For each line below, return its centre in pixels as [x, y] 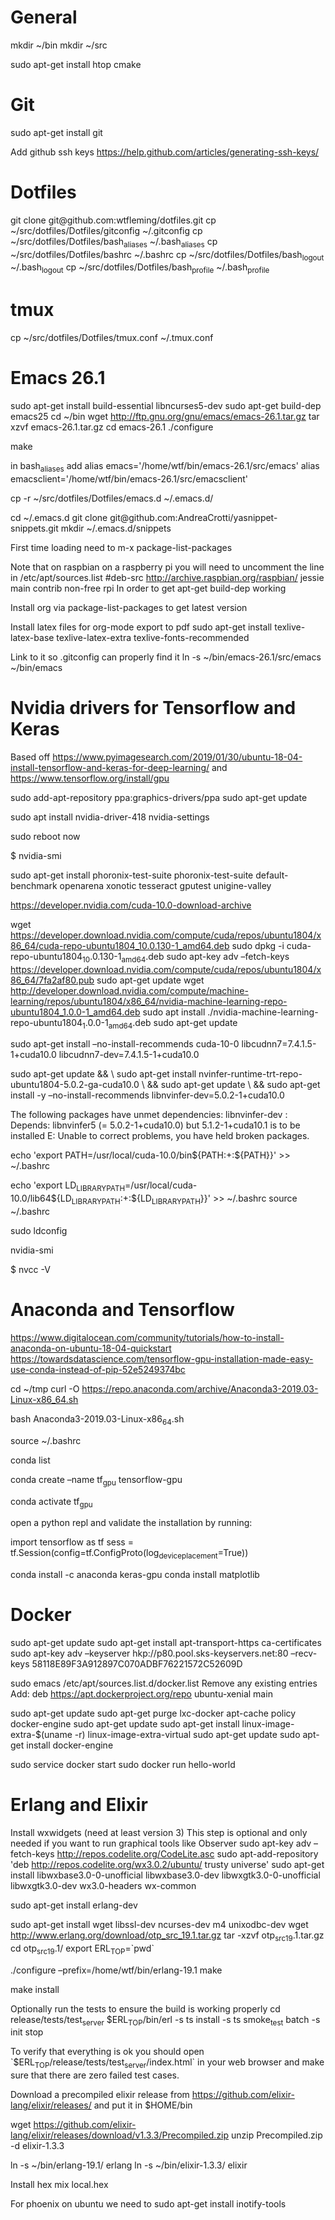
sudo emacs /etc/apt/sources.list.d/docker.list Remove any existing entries [164, 1683]
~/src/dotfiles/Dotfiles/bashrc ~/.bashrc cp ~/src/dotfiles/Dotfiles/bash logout [167, 255]
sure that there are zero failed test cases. [95, 2075]
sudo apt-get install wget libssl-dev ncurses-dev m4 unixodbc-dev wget [159, 1924]
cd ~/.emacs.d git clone [59, 517]
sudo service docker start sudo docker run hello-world [123, 1765]
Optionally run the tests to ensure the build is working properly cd [145, 2008]
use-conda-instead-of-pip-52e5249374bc [98, 1369]
